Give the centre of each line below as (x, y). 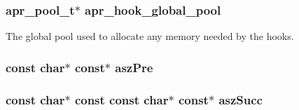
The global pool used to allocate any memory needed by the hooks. (150, 36)
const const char (121, 99)
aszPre (134, 67)
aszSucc (241, 99)
